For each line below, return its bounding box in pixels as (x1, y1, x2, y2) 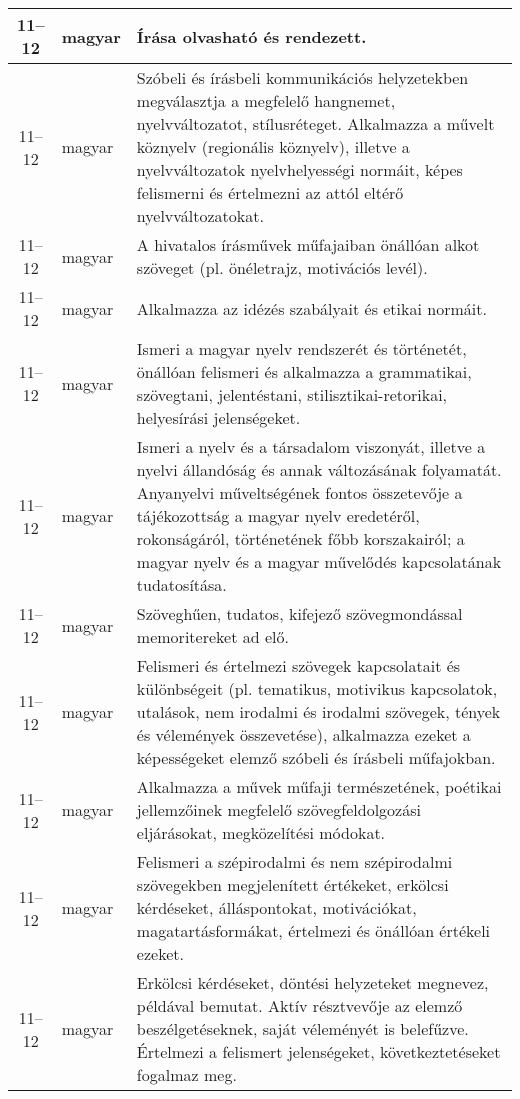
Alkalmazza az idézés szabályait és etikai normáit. (136, 296, 487, 320)
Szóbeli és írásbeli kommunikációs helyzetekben (136, 66, 469, 89)
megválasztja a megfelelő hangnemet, (136, 89, 396, 112)
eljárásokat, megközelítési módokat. (136, 821, 386, 844)
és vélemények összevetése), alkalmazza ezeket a (136, 723, 471, 746)
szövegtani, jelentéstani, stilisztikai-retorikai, (136, 383, 448, 406)
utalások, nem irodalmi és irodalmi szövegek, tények (136, 700, 501, 723)
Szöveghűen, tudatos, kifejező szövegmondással (136, 602, 463, 625)
